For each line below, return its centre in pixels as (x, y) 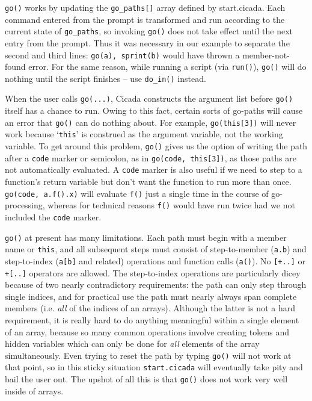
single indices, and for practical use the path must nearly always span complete (151, 296)
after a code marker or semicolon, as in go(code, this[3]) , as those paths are (151, 157)
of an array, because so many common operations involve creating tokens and (147, 331)
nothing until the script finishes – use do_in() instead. (106, 78)
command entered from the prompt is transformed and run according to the (145, 19)
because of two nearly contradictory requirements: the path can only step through (156, 284)
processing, (25, 205)
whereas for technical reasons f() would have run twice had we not (171, 205)
